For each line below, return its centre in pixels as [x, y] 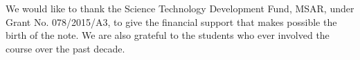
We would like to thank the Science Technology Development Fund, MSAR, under [180, 8]
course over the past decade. [65, 48]
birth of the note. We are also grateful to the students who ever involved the [168, 35]
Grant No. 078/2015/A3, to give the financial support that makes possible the [171, 21]
